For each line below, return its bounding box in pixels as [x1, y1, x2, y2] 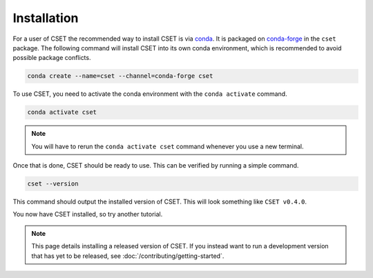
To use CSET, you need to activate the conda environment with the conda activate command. [12, 90, 287, 98]
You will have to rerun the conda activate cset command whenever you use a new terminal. [31, 142, 304, 150]
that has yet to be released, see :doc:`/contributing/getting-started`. [31, 252, 224, 260]
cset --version [27, 180, 79, 188]
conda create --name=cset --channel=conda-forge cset [27, 72, 213, 80]
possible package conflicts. [12, 54, 91, 62]
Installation [12, 10, 79, 26]
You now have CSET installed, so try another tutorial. [12, 210, 163, 219]
